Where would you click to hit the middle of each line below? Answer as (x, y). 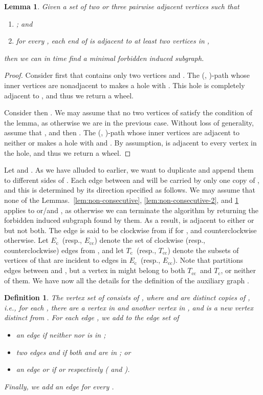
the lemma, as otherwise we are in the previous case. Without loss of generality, (129, 122)
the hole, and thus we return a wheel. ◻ (68, 152)
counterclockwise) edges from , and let (64, 250)
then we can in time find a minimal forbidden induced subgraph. (104, 58)
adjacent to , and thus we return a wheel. (69, 95)
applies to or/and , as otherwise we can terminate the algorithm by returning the (131, 210)
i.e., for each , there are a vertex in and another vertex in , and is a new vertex (129, 307)
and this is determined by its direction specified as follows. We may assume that (130, 190)
